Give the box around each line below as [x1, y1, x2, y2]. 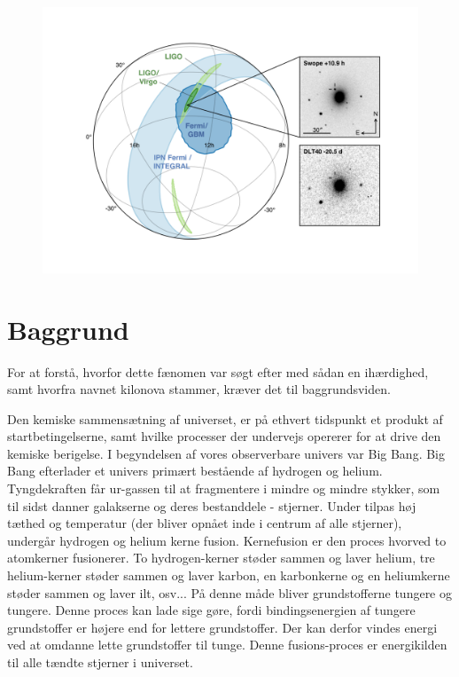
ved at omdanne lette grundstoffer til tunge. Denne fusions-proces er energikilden [7, 635, 447, 654]
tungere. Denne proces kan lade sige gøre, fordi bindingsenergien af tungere [7, 601, 416, 619]
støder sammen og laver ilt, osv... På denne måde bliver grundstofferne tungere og [7, 583, 452, 602]
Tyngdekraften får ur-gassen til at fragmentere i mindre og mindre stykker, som [7, 479, 440, 498]
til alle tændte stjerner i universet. [7, 653, 193, 671]
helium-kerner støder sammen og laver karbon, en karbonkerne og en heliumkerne [7, 566, 450, 585]
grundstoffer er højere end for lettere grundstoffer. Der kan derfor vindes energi [7, 618, 438, 636]
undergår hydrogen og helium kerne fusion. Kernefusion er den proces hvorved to [7, 531, 447, 549]
